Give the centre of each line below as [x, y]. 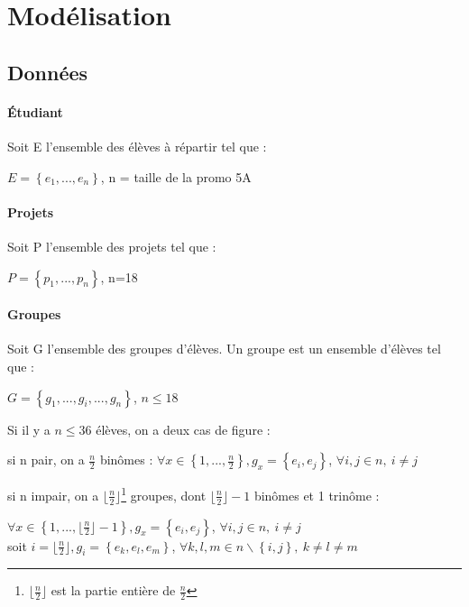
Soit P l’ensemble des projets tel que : [112, 246]
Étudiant [35, 111]
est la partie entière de [113, 590]
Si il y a [29, 429]
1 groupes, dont [164, 494]
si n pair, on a [46, 460]
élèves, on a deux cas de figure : [183, 429]
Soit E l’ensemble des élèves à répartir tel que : [137, 146]
